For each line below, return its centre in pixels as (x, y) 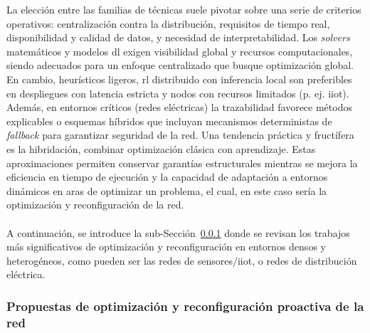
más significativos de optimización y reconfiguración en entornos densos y (166, 247)
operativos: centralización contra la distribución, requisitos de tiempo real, (168, 23)
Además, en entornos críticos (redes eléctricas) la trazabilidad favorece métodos (179, 107)
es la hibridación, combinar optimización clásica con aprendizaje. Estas (161, 148)
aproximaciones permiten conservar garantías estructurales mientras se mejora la (182, 163)
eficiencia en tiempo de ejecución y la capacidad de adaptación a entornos (167, 177)
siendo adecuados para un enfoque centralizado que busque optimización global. (180, 65)
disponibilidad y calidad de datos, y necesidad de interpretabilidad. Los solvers (178, 37)
